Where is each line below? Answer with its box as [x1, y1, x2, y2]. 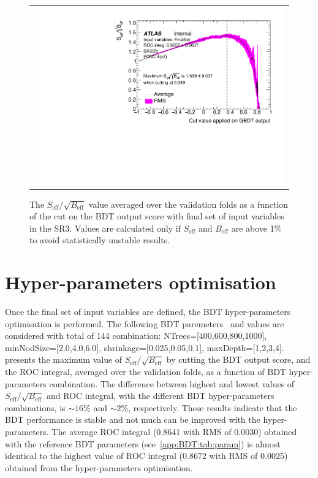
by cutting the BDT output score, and [166, 353, 311, 366]
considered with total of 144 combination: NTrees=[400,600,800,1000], [5, 329, 267, 342]
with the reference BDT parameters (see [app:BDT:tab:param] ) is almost [5, 437, 281, 450]
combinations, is [5, 401, 66, 414]
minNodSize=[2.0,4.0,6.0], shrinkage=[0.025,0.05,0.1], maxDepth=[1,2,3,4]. [5, 341, 284, 354]
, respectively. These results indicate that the [128, 401, 297, 414]
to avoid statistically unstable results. [29, 233, 170, 246]
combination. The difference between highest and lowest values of [49, 377, 295, 390]
